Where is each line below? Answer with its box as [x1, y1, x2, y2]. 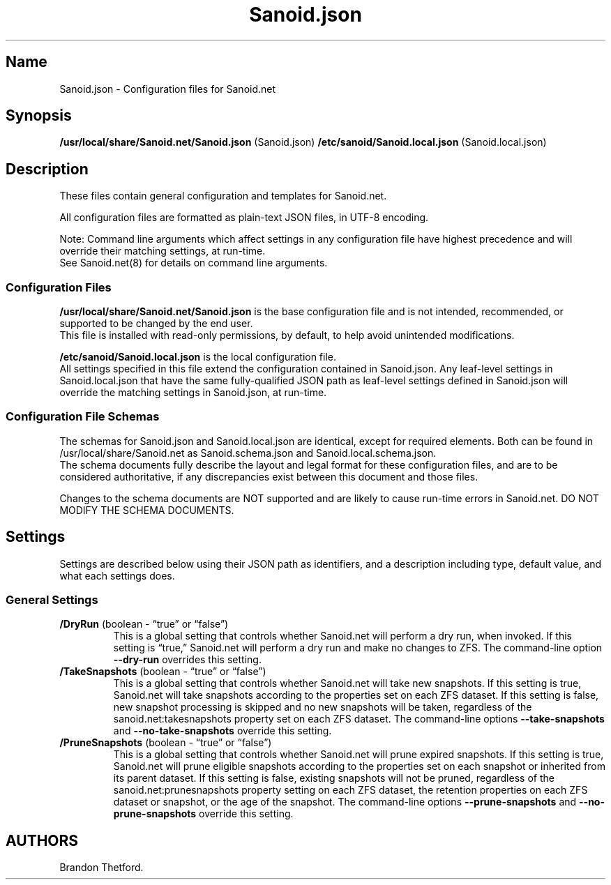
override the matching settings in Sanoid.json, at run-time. [59, 386, 327, 399]
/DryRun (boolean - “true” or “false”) [59, 618, 229, 630]
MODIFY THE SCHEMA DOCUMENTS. [59, 504, 234, 516]
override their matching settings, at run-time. [59, 245, 266, 257]
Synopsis [6, 107, 72, 125]
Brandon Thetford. [59, 861, 144, 874]
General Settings [6, 593, 98, 607]
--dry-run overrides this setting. [113, 653, 262, 666]
